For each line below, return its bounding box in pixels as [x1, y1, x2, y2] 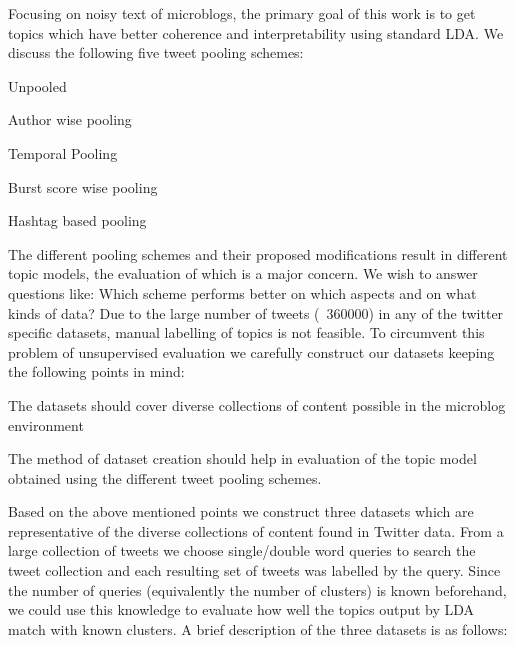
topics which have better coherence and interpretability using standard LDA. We [8, 22, 504, 43]
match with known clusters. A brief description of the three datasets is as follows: [8, 618, 508, 639]
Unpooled [8, 75, 67, 96]
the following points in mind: [8, 361, 185, 382]
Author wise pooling [8, 109, 132, 130]
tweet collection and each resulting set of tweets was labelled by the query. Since [8, 560, 501, 581]
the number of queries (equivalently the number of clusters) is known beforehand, [8, 579, 507, 600]
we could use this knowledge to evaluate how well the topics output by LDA [8, 599, 475, 620]
